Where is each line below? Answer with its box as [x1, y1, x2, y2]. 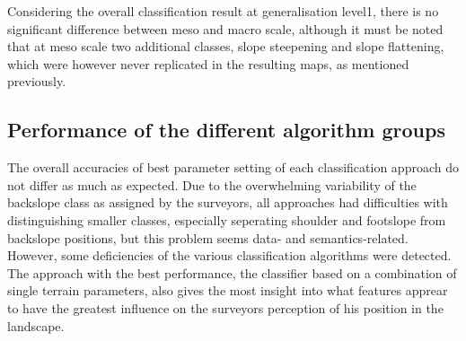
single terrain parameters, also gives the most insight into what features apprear [7, 281, 448, 300]
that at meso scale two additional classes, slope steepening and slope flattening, [7, 37, 444, 56]
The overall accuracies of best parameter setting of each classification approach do [7, 158, 459, 177]
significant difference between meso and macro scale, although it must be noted [7, 19, 444, 38]
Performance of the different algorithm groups [7, 116, 445, 144]
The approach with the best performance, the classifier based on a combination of [7, 263, 457, 282]
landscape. [7, 316, 65, 335]
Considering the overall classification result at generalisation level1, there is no [7, 2, 439, 20]
